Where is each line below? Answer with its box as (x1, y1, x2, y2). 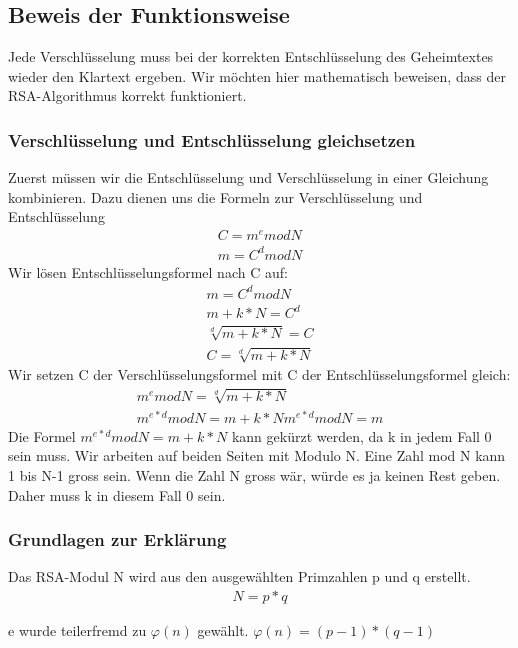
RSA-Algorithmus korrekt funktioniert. (8, 85, 247, 106)
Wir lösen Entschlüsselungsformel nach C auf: (8, 261, 288, 282)
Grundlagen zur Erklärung (8, 527, 227, 552)
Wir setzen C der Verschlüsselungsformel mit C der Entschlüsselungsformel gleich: (8, 364, 511, 385)
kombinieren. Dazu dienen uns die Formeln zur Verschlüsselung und (8, 186, 423, 207)
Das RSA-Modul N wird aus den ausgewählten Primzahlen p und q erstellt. (8, 566, 471, 587)
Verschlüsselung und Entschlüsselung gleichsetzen (8, 127, 416, 152)
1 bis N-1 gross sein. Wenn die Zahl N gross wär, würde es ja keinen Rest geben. (8, 464, 501, 485)
